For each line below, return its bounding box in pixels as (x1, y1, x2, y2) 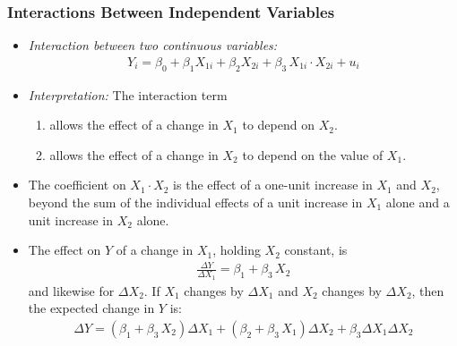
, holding (212, 241, 261, 259)
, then (411, 281, 444, 300)
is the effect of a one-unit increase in (173, 175, 373, 194)
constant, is (284, 241, 348, 259)
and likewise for (28, 281, 115, 300)
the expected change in (28, 299, 155, 317)
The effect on (28, 241, 101, 259)
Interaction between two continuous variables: (28, 36, 278, 55)
